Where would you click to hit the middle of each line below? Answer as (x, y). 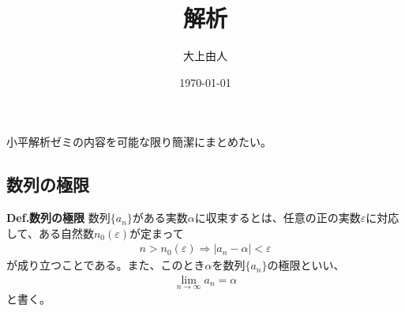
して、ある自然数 (50, 233)
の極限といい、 (306, 265)
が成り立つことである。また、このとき (106, 265)
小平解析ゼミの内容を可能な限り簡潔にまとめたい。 (139, 142)
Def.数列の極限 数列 (58, 218)
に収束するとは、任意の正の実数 (277, 218)
